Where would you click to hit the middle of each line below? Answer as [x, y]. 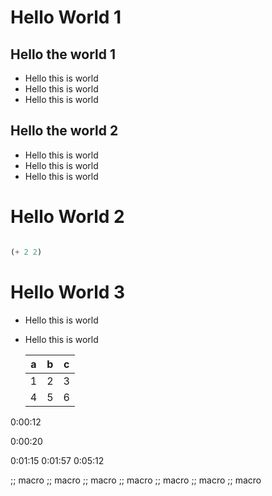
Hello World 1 [66, 17]
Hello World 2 [67, 217]
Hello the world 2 [64, 131]
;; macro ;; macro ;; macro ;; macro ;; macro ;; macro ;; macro [136, 480]
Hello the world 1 [63, 54]
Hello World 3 [68, 292]
